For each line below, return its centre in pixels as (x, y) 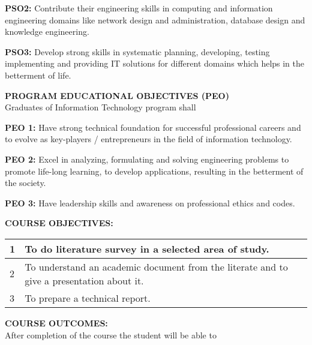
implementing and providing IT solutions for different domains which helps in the (155, 63)
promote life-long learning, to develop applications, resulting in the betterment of (154, 171)
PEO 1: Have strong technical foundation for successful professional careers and (153, 127)
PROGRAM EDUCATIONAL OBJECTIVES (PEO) (117, 95)
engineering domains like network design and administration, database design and (155, 19)
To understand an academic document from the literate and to (156, 266)
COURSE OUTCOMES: (56, 322)
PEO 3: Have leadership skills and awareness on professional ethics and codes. (150, 202)
